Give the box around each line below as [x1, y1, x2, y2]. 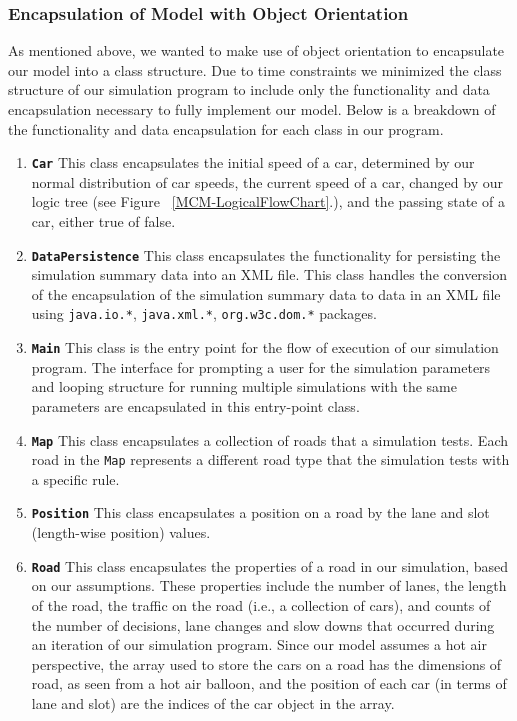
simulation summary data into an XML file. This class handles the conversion [31, 264, 508, 285]
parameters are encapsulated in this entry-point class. [31, 395, 360, 416]
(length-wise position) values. [31, 522, 211, 543]
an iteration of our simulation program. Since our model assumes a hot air [31, 634, 487, 655]
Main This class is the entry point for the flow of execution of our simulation [31, 337, 499, 358]
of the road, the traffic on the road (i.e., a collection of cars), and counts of [31, 594, 491, 615]
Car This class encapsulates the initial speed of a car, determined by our [31, 152, 475, 173]
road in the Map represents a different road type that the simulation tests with [31, 449, 510, 470]
